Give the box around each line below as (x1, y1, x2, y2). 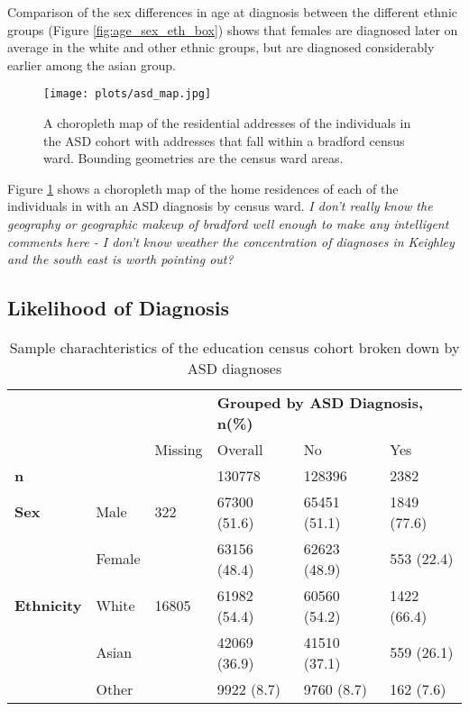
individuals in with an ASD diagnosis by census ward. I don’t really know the (7, 196, 433, 215)
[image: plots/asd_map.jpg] (43, 87, 212, 101)
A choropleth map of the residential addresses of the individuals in (43, 114, 411, 132)
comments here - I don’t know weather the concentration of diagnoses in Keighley (7, 232, 455, 251)
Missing (154, 438, 203, 460)
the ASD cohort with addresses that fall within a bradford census (43, 131, 405, 150)
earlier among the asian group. (7, 55, 176, 74)
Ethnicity (14, 595, 82, 616)
